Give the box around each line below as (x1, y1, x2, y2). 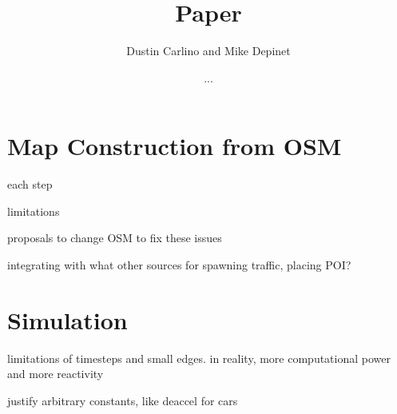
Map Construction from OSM (7, 129, 342, 162)
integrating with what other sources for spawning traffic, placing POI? (7, 257, 351, 273)
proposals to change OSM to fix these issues (7, 229, 222, 246)
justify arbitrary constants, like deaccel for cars (7, 392, 238, 408)
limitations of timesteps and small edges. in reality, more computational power (7, 349, 391, 366)
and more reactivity (7, 365, 104, 382)
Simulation (7, 303, 128, 336)
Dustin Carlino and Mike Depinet (126, 42, 291, 59)
